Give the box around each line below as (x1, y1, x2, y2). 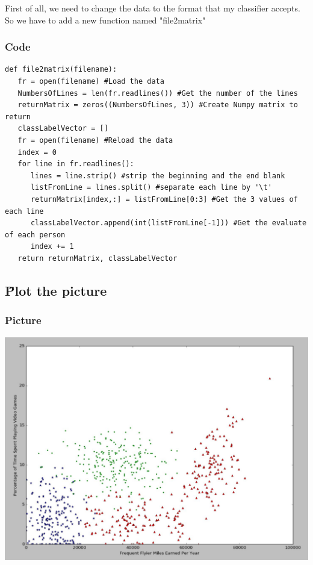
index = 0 (17, 148, 57, 157)
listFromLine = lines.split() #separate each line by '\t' (30, 183, 272, 192)
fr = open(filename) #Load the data (17, 77, 164, 86)
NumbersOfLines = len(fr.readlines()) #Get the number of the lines (17, 89, 298, 98)
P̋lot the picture (5, 281, 107, 299)
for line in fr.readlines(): (17, 160, 134, 169)
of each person (5, 230, 66, 239)
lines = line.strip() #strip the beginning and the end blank (30, 171, 285, 180)
